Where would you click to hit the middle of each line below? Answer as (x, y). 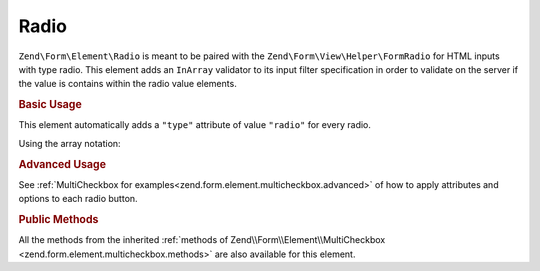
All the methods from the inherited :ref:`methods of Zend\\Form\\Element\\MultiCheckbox (202, 240)
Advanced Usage (62, 164)
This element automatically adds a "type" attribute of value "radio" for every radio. (195, 125)
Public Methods (58, 219)
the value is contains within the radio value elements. (127, 84)
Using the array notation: (69, 143)
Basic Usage (50, 105)
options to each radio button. (78, 199)
